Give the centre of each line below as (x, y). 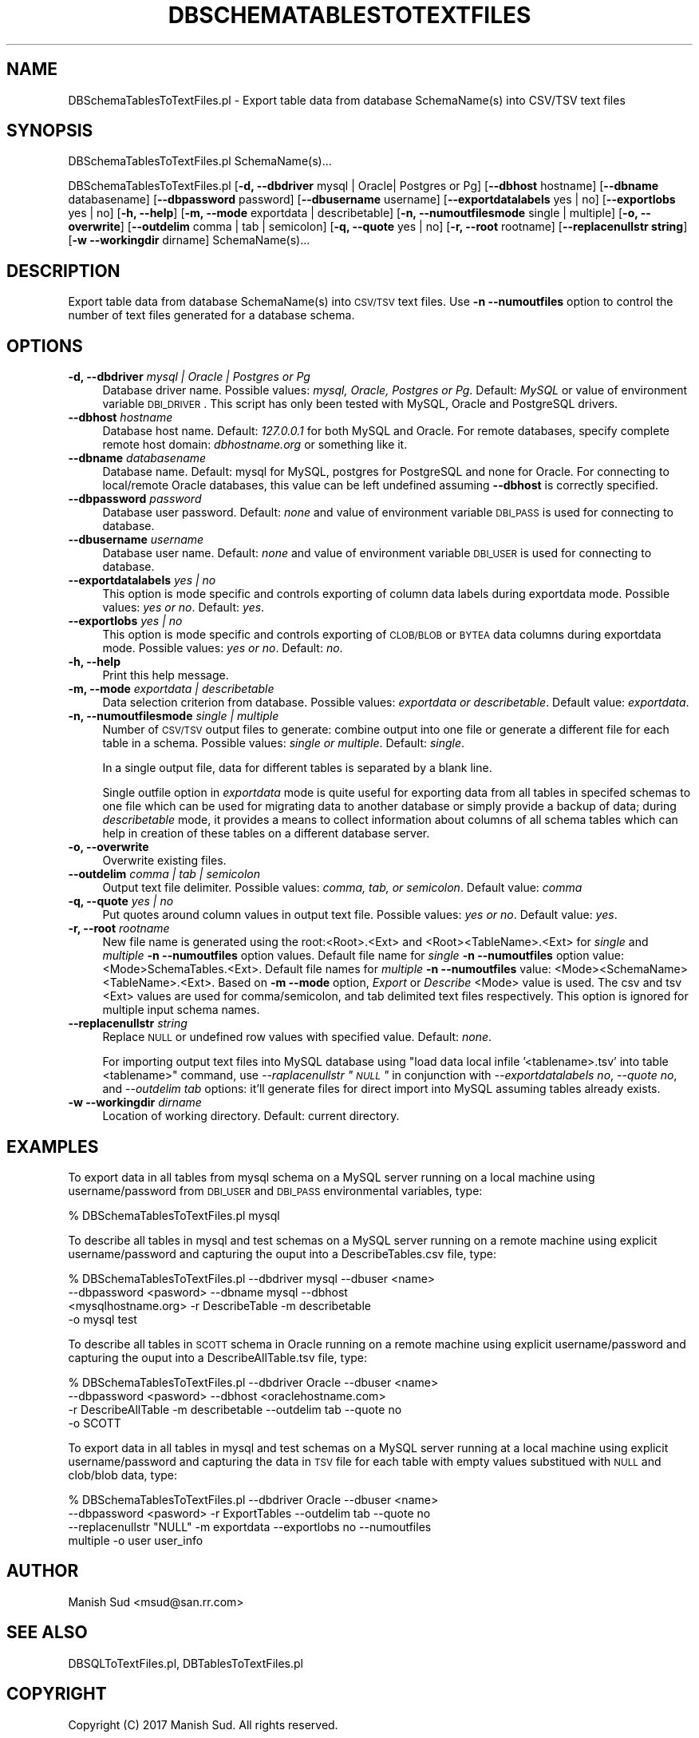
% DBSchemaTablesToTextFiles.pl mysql (174, 1215)
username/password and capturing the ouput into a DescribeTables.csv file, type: (282, 1253)
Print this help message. (166, 675)
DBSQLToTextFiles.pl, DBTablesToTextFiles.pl (186, 1663)
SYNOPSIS (50, 131)
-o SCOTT (95, 1423)
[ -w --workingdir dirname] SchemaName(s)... (189, 240)
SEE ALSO (47, 1633)
